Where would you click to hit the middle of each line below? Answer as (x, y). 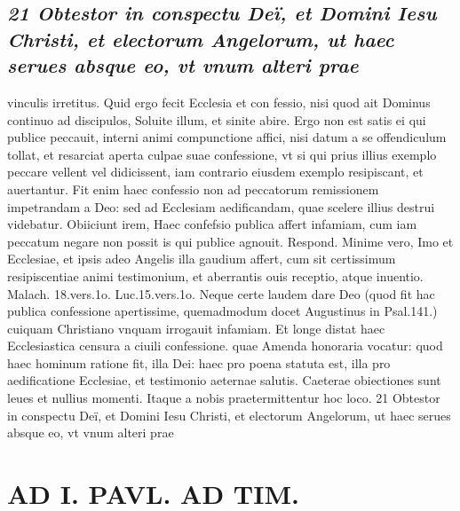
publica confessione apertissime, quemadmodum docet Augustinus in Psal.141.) (222, 311)
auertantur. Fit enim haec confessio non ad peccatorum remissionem (193, 189)
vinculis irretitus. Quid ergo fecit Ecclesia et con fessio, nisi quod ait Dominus (219, 102)
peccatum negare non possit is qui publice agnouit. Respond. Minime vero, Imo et (230, 241)
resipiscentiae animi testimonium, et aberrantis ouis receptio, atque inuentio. (215, 275)
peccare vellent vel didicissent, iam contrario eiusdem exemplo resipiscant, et (215, 172)
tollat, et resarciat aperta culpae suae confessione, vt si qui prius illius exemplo (222, 154)
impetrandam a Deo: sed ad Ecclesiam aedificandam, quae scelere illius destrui (221, 206)
